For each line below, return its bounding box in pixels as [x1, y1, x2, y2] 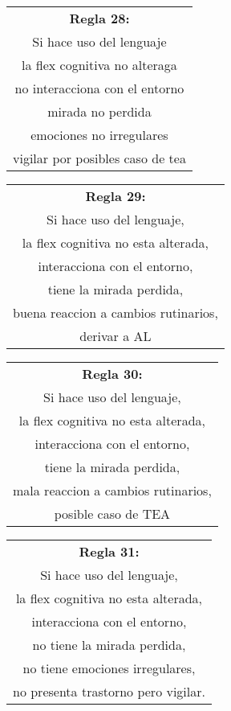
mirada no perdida [47, 102, 152, 121]
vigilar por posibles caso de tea [13, 149, 186, 167]
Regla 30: [82, 364, 143, 383]
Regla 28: [69, 9, 130, 27]
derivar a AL [79, 327, 152, 345]
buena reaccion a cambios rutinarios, [13, 303, 218, 322]
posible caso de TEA [54, 504, 171, 523]
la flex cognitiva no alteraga [22, 55, 177, 74]
